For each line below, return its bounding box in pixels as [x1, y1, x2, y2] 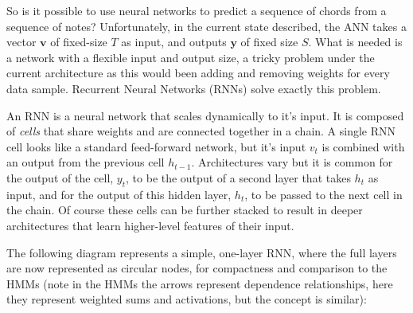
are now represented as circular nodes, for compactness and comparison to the [6, 260, 388, 276]
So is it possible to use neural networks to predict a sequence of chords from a [6, 2, 387, 18]
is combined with [321, 138, 405, 155]
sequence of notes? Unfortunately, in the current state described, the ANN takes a [6, 18, 407, 34]
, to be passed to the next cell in [244, 186, 403, 202]
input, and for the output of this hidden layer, [6, 186, 232, 202]
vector [6, 33, 37, 50]
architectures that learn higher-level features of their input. [6, 217, 294, 233]
